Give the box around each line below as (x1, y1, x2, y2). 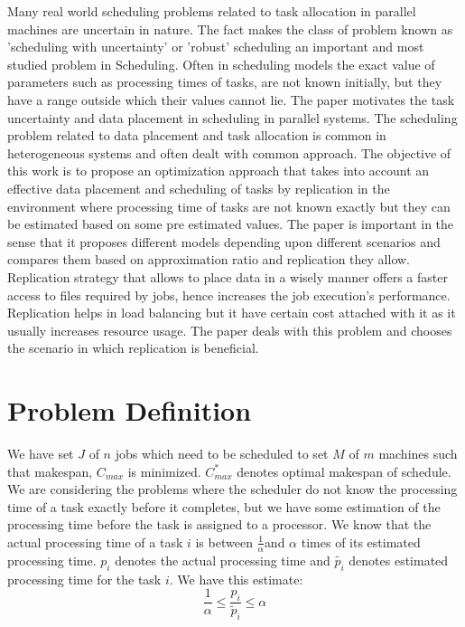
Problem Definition (7, 392, 252, 429)
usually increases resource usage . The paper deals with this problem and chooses (7, 320, 452, 339)
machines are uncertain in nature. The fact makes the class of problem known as (7, 19, 453, 38)
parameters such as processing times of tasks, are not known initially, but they (7, 72, 442, 91)
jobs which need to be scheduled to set (115, 444, 329, 462)
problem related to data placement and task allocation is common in (7, 126, 386, 145)
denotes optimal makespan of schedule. (237, 461, 451, 480)
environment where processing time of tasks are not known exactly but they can (7, 196, 451, 215)
